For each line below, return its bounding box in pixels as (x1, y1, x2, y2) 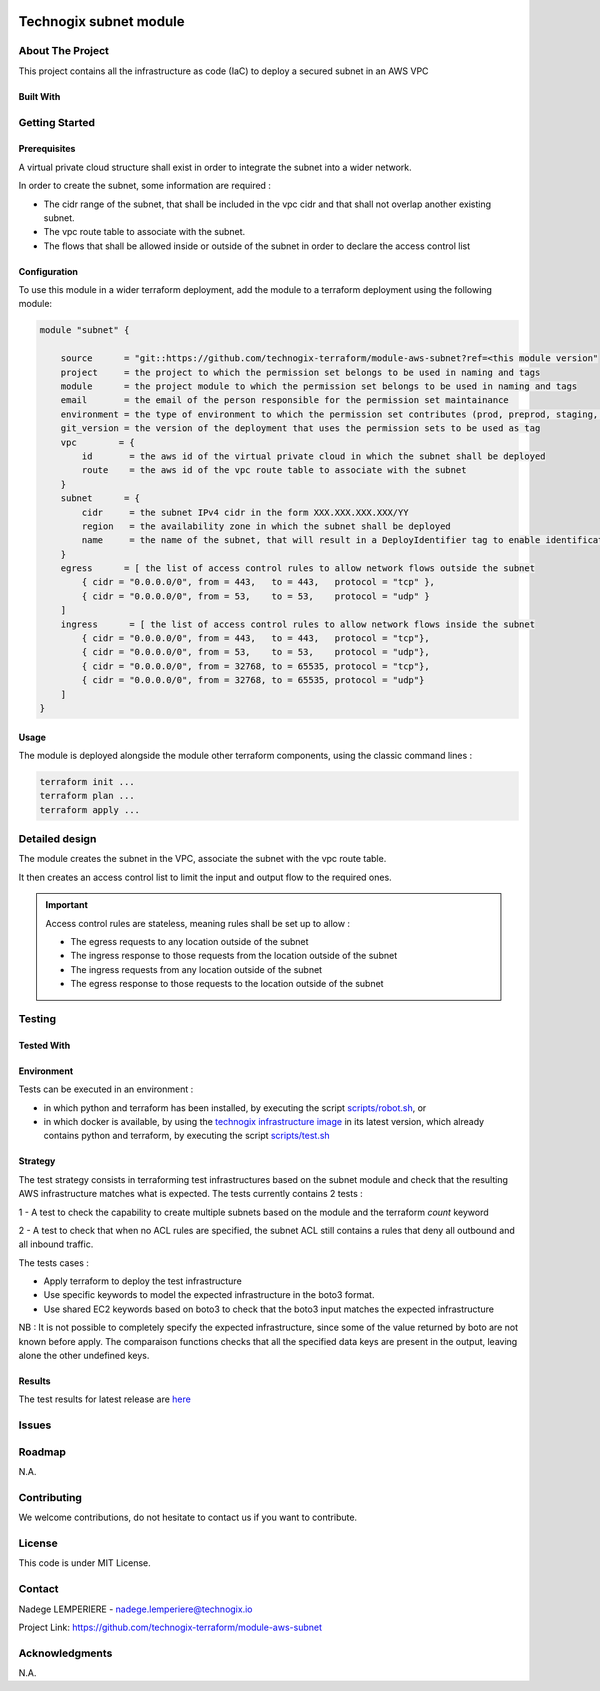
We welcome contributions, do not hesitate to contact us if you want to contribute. (18, 1511, 358, 1524)
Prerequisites (18, 143, 76, 155)
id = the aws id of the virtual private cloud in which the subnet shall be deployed (81, 450, 546, 462)
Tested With (18, 1039, 71, 1051)
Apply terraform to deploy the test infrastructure (43, 1275, 242, 1287)
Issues (18, 1418, 52, 1432)
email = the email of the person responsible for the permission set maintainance (60, 395, 509, 406)
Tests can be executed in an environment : (18, 1083, 194, 1095)
